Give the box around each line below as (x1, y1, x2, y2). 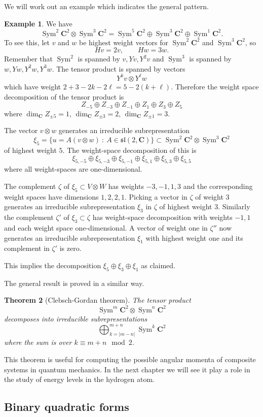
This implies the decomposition (4, 260, 101, 271)
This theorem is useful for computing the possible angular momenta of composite (4, 354, 256, 365)
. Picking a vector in (124, 191, 187, 202)
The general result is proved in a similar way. (4, 277, 144, 288)
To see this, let (4, 37, 50, 47)
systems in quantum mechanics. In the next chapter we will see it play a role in (4, 364, 250, 374)
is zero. (59, 243, 82, 253)
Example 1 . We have (4, 18, 72, 28)
